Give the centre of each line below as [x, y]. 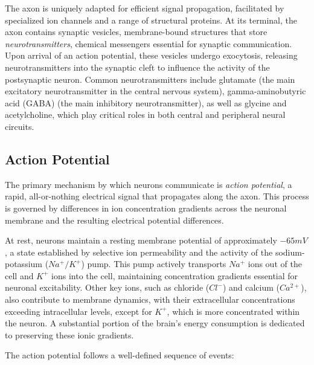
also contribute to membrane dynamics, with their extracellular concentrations [150, 299]
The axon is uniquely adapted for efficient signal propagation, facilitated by [145, 8]
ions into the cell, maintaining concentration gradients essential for [175, 275]
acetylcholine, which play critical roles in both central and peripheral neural [145, 115]
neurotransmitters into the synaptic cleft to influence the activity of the [137, 67]
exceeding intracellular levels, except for [78, 311]
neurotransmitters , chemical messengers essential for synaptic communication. [149, 43]
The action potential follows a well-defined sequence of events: [120, 355]
